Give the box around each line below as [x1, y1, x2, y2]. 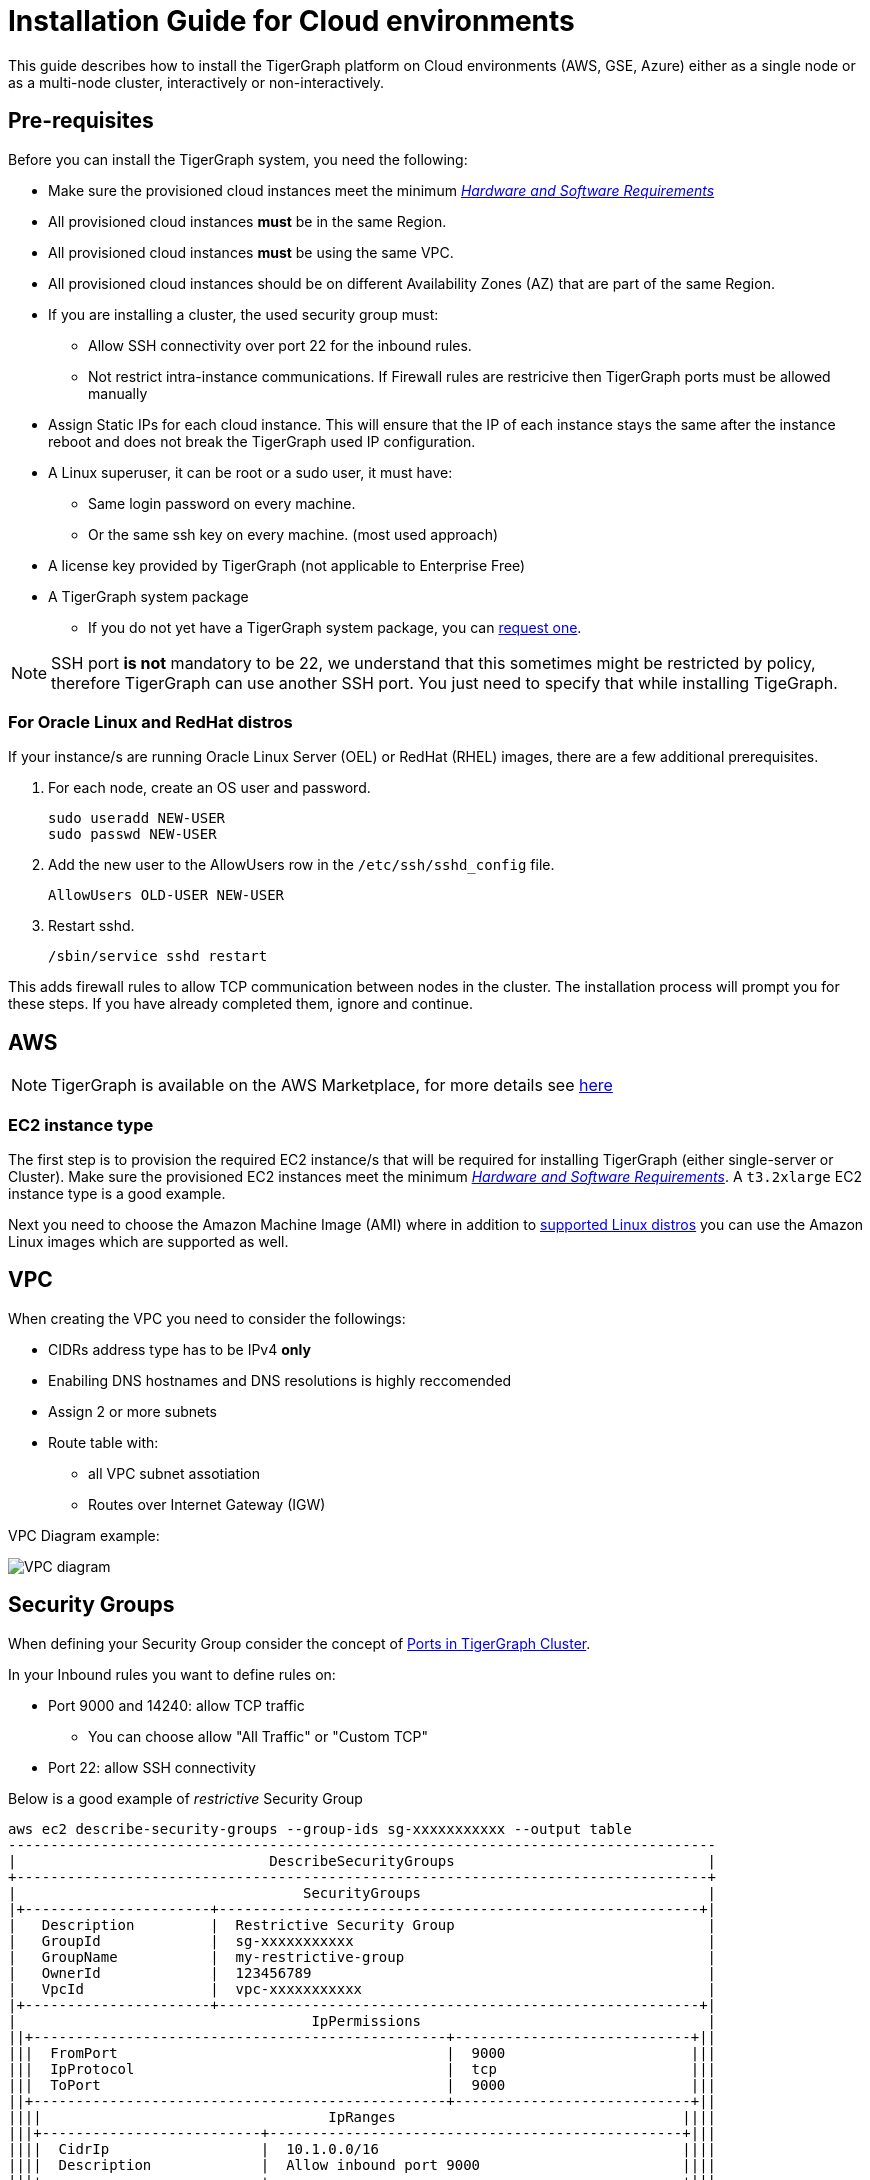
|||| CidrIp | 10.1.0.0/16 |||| [8, 2140, 717, 2157]
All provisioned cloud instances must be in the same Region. [48, 212, 447, 230]
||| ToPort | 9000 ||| [8, 2076, 717, 2093]
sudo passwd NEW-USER [48, 826, 217, 843]
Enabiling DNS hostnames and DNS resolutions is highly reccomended [48, 1371, 512, 1389]
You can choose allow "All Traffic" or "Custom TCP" [88, 1727, 428, 1745]
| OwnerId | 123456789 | [8, 1964, 717, 1981]
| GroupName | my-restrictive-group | [8, 1948, 717, 1965]
